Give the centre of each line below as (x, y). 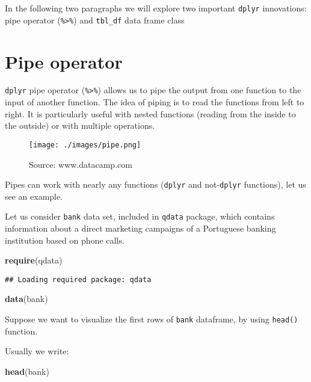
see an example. (34, 196)
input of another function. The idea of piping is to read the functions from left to (155, 102)
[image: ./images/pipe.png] (85, 145)
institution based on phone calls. (65, 240)
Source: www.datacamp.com (81, 164)
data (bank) (26, 299)
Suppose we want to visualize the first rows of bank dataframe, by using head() (152, 319)
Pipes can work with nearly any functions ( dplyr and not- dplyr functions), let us (155, 184)
